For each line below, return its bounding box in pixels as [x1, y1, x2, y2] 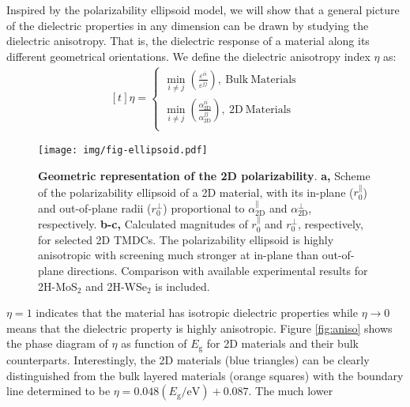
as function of [121, 335, 187, 352]
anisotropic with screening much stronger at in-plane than [38, 247, 319, 263]
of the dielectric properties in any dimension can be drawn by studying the [6, 17, 369, 33]
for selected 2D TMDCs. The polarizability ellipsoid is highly [38, 231, 334, 247]
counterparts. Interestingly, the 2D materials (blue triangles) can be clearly [6, 351, 370, 367]
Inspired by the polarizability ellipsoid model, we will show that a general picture [6, 2, 400, 17]
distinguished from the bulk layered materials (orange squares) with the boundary [6, 367, 404, 383]
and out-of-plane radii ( [38, 199, 152, 216]
